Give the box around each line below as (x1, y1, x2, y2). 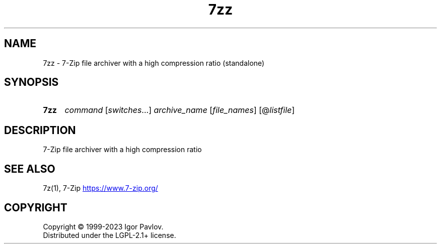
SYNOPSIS (4, 76, 59, 89)
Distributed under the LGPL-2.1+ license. (43, 230, 176, 239)
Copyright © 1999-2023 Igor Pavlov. (43, 222, 164, 231)
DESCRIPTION (4, 123, 76, 137)
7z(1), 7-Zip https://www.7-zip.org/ (43, 184, 158, 193)
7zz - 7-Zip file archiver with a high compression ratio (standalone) (43, 58, 265, 67)
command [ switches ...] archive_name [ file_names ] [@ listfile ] (64, 105, 295, 115)
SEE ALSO (4, 162, 55, 175)
